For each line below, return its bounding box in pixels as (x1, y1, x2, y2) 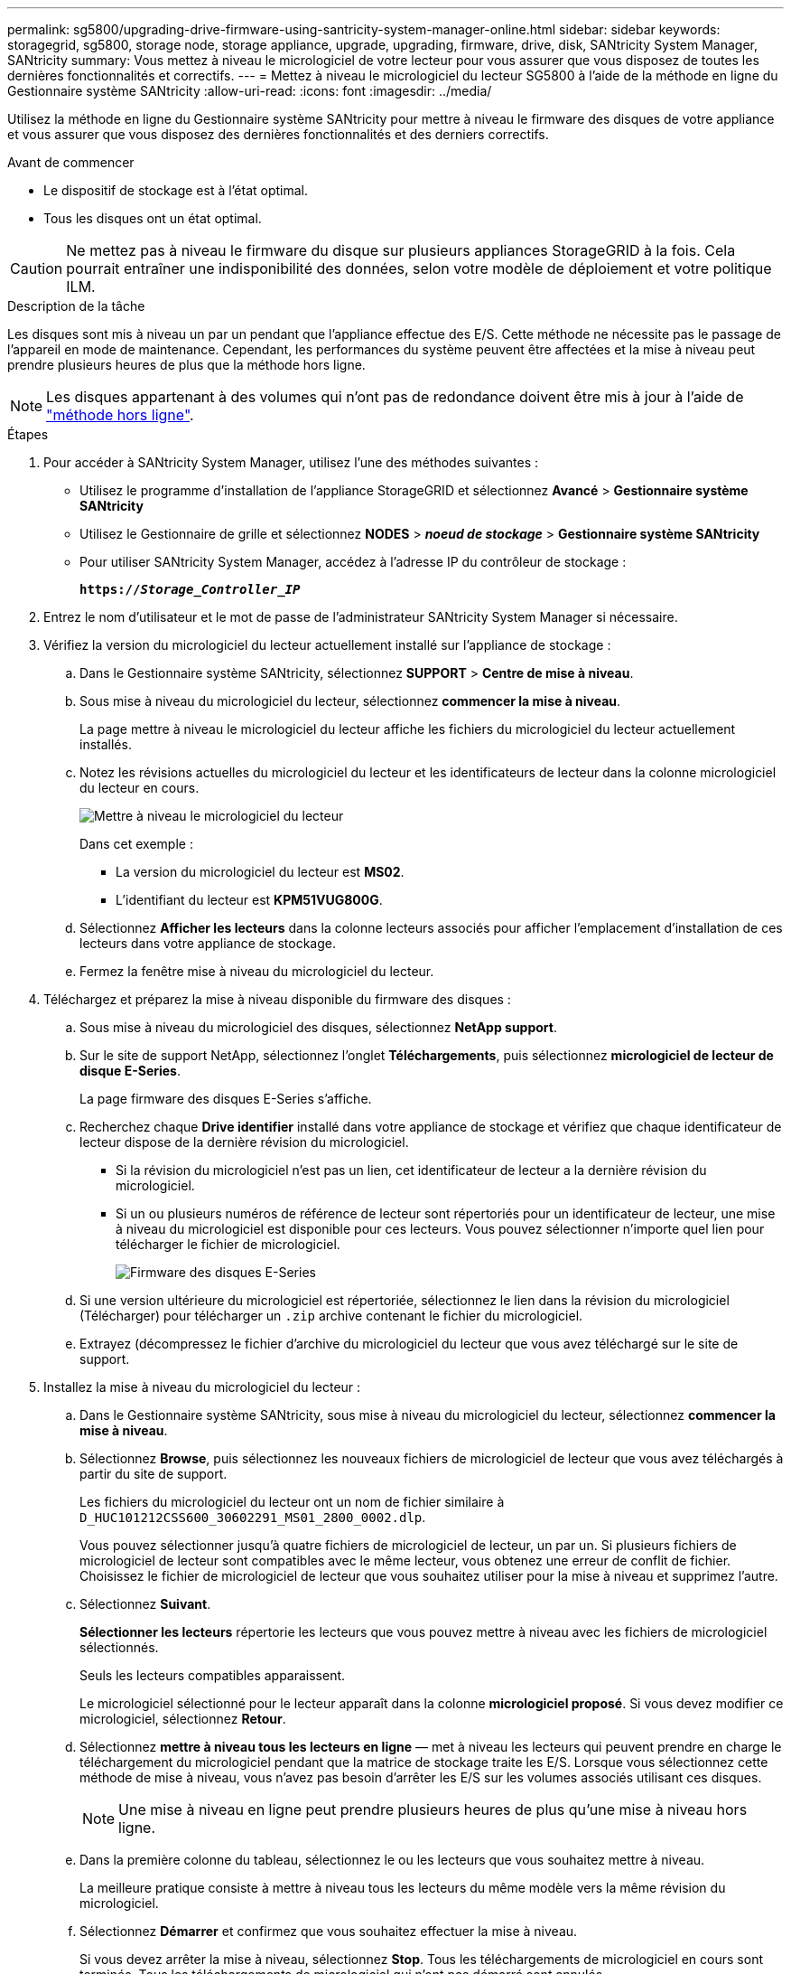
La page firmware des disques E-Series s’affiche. (79, 1091, 372, 1106)
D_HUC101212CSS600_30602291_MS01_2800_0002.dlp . (79, 1509, 426, 1525)
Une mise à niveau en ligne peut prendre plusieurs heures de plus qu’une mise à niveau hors (118, 1800, 748, 1819)
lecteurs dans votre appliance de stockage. (79, 935, 337, 951)
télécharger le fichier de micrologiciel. (116, 1236, 340, 1252)
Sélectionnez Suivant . (79, 1596, 211, 1612)
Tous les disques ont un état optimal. (43, 211, 262, 226)
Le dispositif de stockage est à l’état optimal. (43, 183, 309, 198)
